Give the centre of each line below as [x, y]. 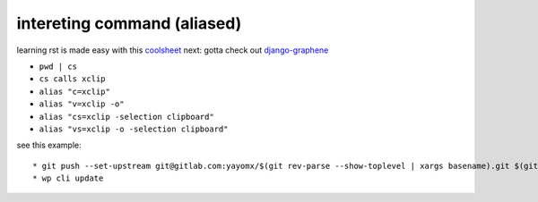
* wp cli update [68, 178]
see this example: [49, 145]
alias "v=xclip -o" [82, 104]
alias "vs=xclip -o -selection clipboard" [134, 129]
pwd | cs [58, 66]
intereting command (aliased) [129, 23]
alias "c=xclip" [75, 91]
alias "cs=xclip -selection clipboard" [126, 117]
